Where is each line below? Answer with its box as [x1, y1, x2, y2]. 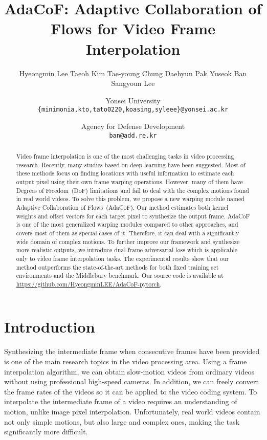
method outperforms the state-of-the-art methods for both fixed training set [16, 262, 219, 271]
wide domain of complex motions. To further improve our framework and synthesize [16, 237, 240, 246]
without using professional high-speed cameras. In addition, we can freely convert [4, 376, 259, 387]
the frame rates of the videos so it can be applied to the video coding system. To [4, 386, 257, 397]
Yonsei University [105, 95, 161, 105]
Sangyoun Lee [111, 78, 155, 89]
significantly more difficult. [4, 426, 88, 437]
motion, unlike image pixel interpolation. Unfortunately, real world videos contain [4, 406, 260, 416]
